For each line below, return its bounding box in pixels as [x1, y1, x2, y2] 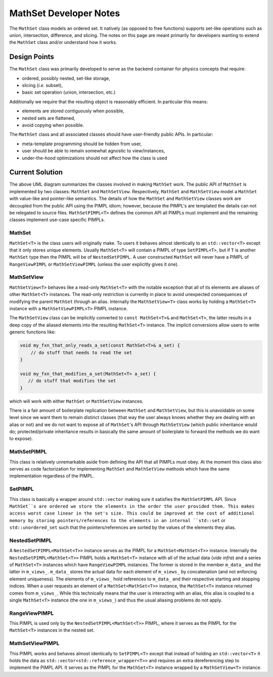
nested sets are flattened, [22, 115, 75, 121]
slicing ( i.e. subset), [22, 82, 63, 89]
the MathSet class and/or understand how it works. [9, 39, 117, 46]
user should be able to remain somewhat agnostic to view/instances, [22, 148, 165, 154]
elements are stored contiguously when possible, [22, 108, 125, 114]
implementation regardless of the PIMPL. [9, 473, 95, 479]
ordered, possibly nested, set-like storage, [22, 75, 111, 81]
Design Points [9, 53, 54, 61]
